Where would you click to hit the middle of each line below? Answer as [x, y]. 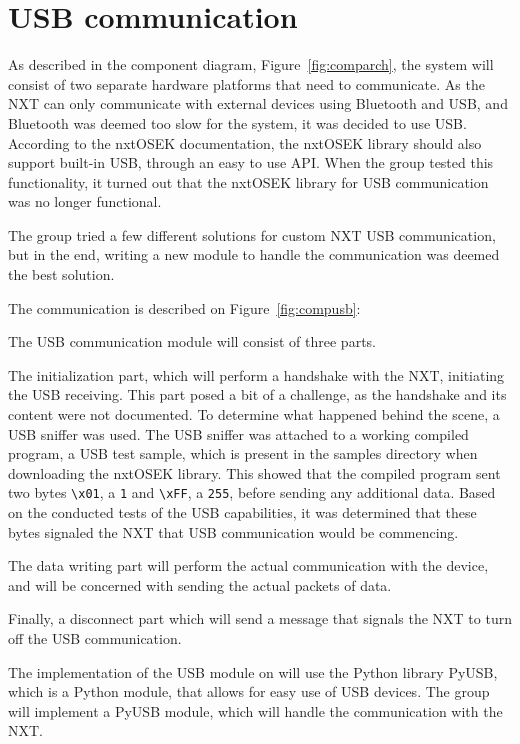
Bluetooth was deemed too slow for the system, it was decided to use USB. [237, 122]
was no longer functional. [85, 201]
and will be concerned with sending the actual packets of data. [200, 584]
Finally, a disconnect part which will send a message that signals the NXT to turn [260, 618]
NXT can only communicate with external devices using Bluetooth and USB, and [258, 103]
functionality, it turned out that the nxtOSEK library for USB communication [248, 181]
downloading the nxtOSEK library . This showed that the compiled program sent [254, 472]
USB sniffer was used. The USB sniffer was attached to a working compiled [238, 433]
